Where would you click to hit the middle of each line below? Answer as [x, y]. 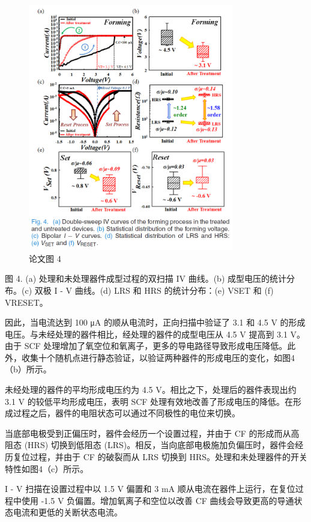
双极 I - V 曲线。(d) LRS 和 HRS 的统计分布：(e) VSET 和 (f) [154, 290]
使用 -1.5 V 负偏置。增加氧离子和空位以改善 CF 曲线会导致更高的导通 [158, 500]
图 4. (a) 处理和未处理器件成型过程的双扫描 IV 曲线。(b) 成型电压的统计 [146, 278]
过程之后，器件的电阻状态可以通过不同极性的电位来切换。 [126, 413]
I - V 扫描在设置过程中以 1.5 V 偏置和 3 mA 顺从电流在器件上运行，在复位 [150, 489]
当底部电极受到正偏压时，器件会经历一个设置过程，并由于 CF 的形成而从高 [152, 433]
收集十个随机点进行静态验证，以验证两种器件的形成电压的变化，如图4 [158, 357]
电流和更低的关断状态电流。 [68, 512]
